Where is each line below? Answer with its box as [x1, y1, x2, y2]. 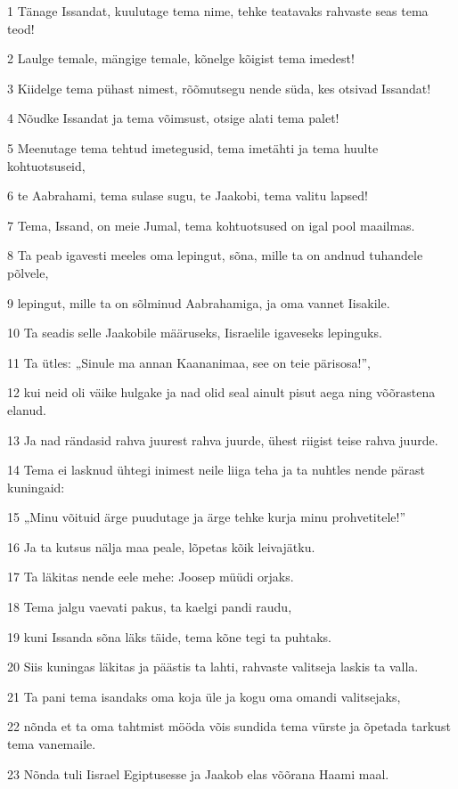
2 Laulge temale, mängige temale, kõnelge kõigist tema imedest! [7, 49, 355, 68]
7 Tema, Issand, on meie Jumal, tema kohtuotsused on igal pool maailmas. [7, 216, 415, 234]
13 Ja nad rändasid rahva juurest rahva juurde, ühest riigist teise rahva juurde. [7, 430, 438, 449]
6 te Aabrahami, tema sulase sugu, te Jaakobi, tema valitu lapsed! [7, 186, 368, 205]
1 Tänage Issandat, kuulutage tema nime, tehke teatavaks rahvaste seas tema [7, 2, 429, 20]
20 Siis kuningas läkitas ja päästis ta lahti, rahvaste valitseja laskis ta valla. [7, 657, 419, 676]
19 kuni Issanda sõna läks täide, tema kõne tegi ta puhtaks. [7, 627, 331, 646]
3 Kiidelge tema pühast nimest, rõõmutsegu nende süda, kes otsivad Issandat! [7, 78, 431, 97]
